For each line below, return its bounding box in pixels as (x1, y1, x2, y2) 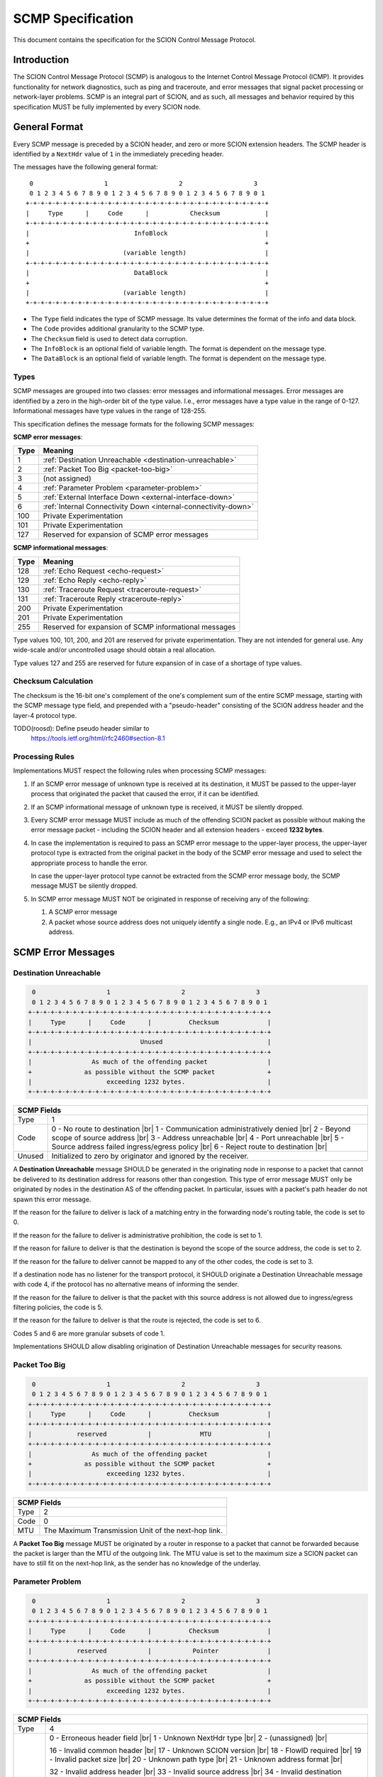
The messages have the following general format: (13, 163, 158, 171)
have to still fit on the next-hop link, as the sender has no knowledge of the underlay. (13, 1559, 261, 1567)
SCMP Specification (13, 11, 134, 26)
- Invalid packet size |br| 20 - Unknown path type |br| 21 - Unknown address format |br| (49, 1754, 343, 1764)
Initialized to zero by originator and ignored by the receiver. (51, 1151, 249, 1161)
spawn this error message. (13, 1195, 91, 1203)
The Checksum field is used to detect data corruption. (30, 334, 188, 343)
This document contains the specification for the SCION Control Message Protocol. (13, 36, 257, 44)
